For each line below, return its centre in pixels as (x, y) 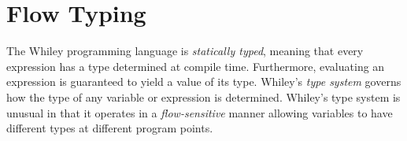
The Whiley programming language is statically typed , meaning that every (185, 51)
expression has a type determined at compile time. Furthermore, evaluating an (196, 66)
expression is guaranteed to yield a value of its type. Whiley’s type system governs (204, 82)
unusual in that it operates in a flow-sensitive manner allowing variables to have (200, 112)
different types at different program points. (110, 128)
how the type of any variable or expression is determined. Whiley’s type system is (203, 96)
